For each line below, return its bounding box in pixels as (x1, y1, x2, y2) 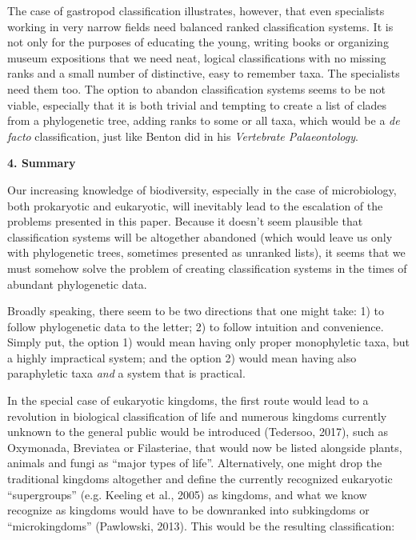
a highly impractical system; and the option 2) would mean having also (7, 349, 357, 366)
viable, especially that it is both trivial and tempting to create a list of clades (7, 96, 387, 113)
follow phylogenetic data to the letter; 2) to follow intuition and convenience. (7, 318, 384, 334)
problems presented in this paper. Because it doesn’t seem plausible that (7, 213, 363, 230)
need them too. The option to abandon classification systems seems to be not (7, 80, 386, 97)
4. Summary (7, 154, 76, 171)
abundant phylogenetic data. (7, 275, 147, 292)
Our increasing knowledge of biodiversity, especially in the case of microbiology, (7, 181, 397, 198)
